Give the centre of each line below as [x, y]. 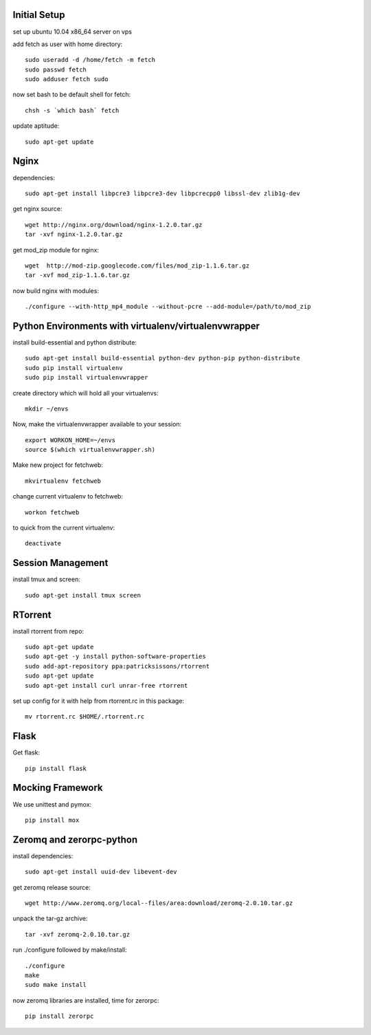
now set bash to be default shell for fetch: [72, 95]
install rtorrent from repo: [48, 631]
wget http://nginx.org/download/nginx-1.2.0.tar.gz [114, 225]
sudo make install [56, 985]
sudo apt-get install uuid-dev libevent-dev [101, 872]
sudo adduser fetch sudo [67, 79]
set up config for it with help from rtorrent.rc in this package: [99, 701]
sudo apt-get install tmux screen [83, 595]
